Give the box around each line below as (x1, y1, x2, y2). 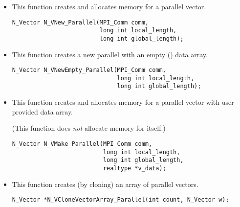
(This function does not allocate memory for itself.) (12, 123, 166, 133)
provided (12, 106, 38, 116)
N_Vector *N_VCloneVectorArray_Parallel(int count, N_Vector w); (12, 196, 229, 204)
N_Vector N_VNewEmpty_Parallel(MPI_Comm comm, (12, 67, 166, 74)
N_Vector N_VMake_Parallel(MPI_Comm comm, (12, 140, 153, 147)
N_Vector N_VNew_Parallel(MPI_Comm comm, (12, 19, 149, 26)
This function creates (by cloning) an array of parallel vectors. (12, 179, 198, 189)
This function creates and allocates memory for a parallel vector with (12, 97, 220, 107)
